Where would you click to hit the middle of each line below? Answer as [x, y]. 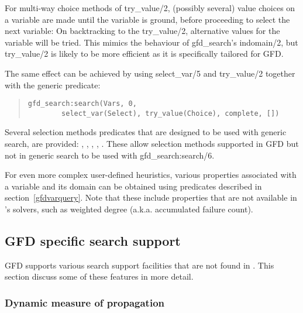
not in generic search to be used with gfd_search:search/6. [110, 155]
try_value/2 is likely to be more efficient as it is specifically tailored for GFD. [144, 54]
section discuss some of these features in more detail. [99, 276]
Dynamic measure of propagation [85, 302]
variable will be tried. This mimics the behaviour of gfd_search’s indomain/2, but [151, 42]
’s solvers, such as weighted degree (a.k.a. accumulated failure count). [129, 209]
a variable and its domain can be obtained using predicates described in [133, 186]
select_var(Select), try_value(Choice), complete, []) [171, 113]
